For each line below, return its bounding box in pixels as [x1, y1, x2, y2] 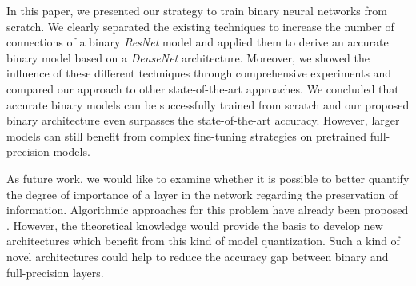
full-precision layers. [6, 264, 104, 280]
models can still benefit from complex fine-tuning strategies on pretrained [6, 127, 367, 144]
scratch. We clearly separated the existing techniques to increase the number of [6, 18, 394, 34]
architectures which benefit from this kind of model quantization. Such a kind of [6, 232, 400, 249]
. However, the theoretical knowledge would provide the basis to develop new [6, 216, 383, 233]
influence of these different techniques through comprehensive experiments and [6, 65, 392, 81]
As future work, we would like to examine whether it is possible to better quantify [6, 169, 410, 186]
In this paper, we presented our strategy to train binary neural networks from [6, 2, 387, 18]
